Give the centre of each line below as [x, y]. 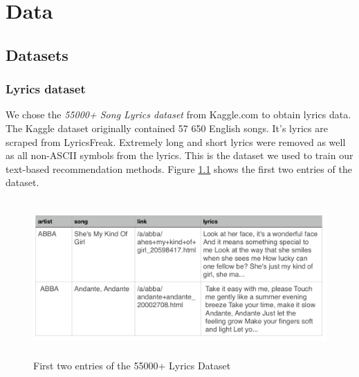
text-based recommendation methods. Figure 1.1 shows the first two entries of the [179, 168]
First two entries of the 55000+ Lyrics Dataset [132, 366]
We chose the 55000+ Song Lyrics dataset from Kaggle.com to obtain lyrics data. [178, 114]
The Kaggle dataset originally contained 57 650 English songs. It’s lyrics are [167, 128]
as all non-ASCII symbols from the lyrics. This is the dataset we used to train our [179, 155]
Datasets [37, 54]
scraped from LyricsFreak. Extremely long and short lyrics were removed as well [176, 141]
